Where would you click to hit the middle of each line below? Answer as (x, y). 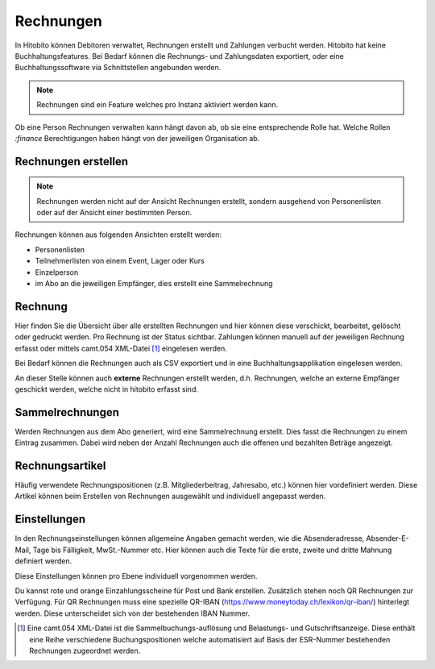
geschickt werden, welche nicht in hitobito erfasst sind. (107, 389)
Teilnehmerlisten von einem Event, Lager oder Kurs (120, 261)
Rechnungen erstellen (72, 161)
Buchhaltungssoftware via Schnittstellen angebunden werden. (118, 68)
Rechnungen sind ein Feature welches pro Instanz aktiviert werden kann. (157, 105)
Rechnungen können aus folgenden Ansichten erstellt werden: (118, 235)
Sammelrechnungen (67, 412)
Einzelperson (57, 272)
